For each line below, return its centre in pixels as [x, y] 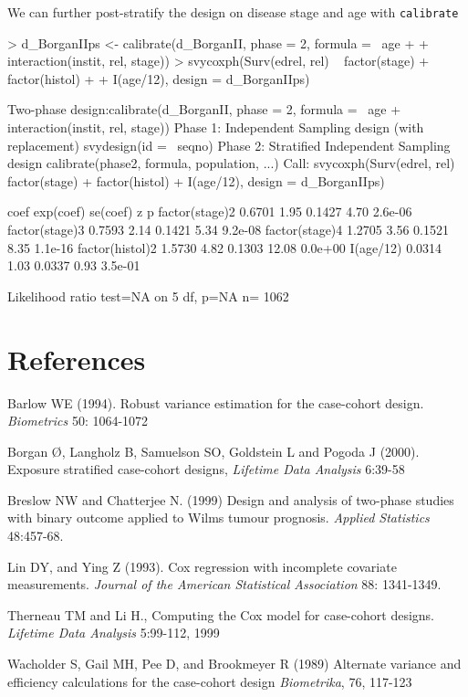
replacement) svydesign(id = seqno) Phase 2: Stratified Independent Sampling [229, 145]
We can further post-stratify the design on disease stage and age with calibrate [233, 12]
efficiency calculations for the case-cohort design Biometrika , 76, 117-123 [210, 681]
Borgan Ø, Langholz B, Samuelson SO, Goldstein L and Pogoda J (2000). [213, 451]
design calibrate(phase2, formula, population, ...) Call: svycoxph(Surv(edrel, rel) [231, 163]
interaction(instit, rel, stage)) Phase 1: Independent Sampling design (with [216, 127]
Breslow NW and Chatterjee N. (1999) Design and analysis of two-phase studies [231, 499]
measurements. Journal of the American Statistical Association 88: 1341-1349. [224, 584]
